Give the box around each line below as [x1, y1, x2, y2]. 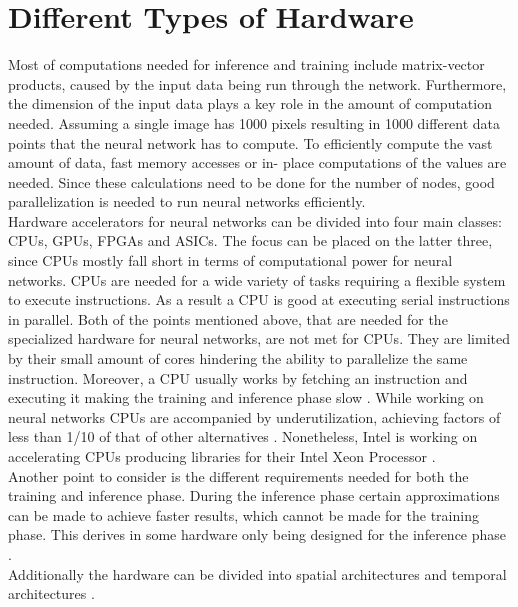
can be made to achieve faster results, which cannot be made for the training [8, 504, 479, 525]
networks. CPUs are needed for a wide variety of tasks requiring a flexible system [8, 269, 506, 290]
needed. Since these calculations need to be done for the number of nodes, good [8, 171, 495, 192]
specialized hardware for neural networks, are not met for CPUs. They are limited [8, 328, 510, 349]
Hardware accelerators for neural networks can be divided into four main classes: [8, 210, 502, 231]
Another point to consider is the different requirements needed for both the [8, 465, 469, 486]
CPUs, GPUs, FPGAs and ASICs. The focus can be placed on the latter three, [8, 230, 493, 251]
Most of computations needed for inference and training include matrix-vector [8, 54, 485, 75]
